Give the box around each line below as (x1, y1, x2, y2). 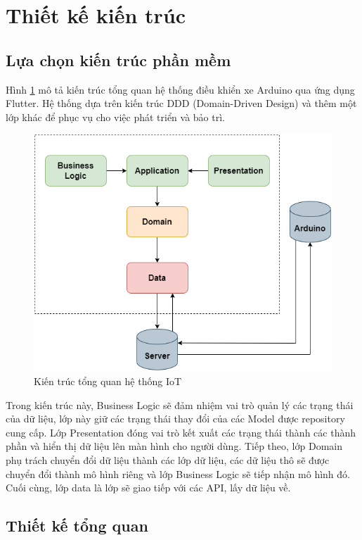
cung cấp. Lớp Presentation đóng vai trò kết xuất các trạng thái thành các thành (6, 425, 356, 439)
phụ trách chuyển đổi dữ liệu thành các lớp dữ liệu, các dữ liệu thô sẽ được (6, 452, 330, 467)
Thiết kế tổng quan (6, 515, 148, 536)
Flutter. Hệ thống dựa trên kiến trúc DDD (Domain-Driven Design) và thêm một (6, 96, 357, 111)
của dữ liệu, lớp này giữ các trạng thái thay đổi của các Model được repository (6, 411, 345, 426)
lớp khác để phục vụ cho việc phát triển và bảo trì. (6, 109, 225, 124)
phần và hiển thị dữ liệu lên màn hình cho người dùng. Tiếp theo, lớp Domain (6, 439, 342, 453)
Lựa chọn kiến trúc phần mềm (6, 49, 231, 70)
